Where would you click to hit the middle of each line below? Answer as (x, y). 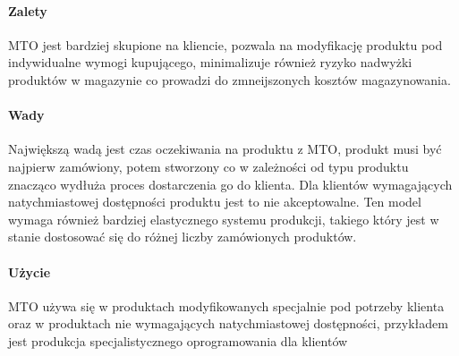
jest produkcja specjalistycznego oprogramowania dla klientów (178, 340)
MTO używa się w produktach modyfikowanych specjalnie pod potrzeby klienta (226, 305)
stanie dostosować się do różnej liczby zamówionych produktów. (183, 237)
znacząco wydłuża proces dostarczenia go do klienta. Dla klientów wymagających (230, 184)
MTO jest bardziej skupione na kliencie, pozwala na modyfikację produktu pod (225, 44)
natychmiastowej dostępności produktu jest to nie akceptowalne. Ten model (215, 202)
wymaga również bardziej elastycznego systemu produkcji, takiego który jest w (224, 219)
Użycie (30, 271)
